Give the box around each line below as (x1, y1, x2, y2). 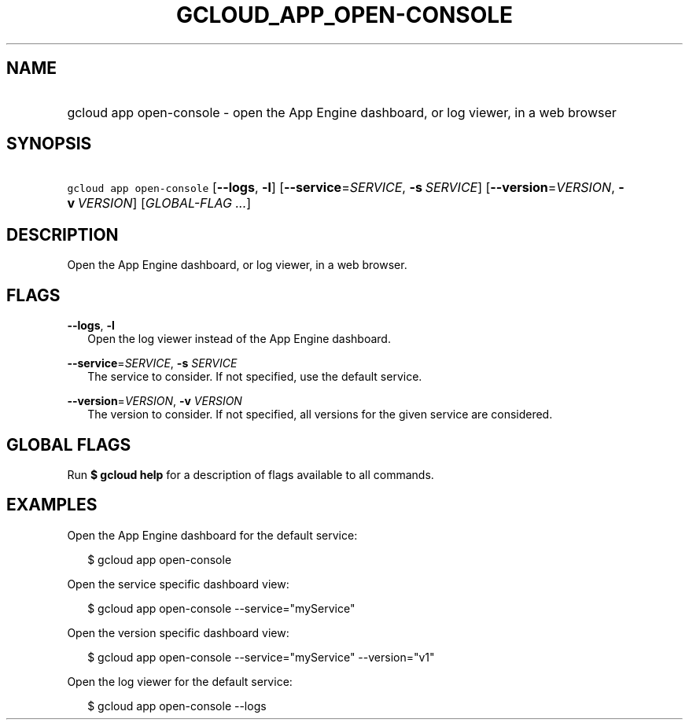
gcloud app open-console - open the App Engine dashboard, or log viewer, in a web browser (67, 104, 617, 120)
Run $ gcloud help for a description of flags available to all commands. (67, 467, 434, 481)
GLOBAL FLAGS (6, 434, 131, 455)
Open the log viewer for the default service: (67, 674, 293, 688)
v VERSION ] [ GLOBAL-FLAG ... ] (67, 195, 252, 212)
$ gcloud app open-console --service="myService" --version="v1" (87, 650, 435, 664)
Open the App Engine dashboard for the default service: (67, 528, 358, 542)
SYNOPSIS (6, 134, 92, 154)
